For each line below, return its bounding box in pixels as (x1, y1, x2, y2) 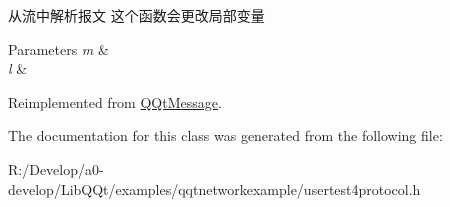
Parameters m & (8, 38, 109, 59)
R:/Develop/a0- (8, 158, 104, 179)
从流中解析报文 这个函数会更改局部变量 (8, 5, 265, 25)
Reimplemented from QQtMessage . (8, 91, 222, 112)
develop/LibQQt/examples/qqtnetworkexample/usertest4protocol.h (8, 178, 421, 199)
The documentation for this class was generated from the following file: (8, 125, 443, 146)
